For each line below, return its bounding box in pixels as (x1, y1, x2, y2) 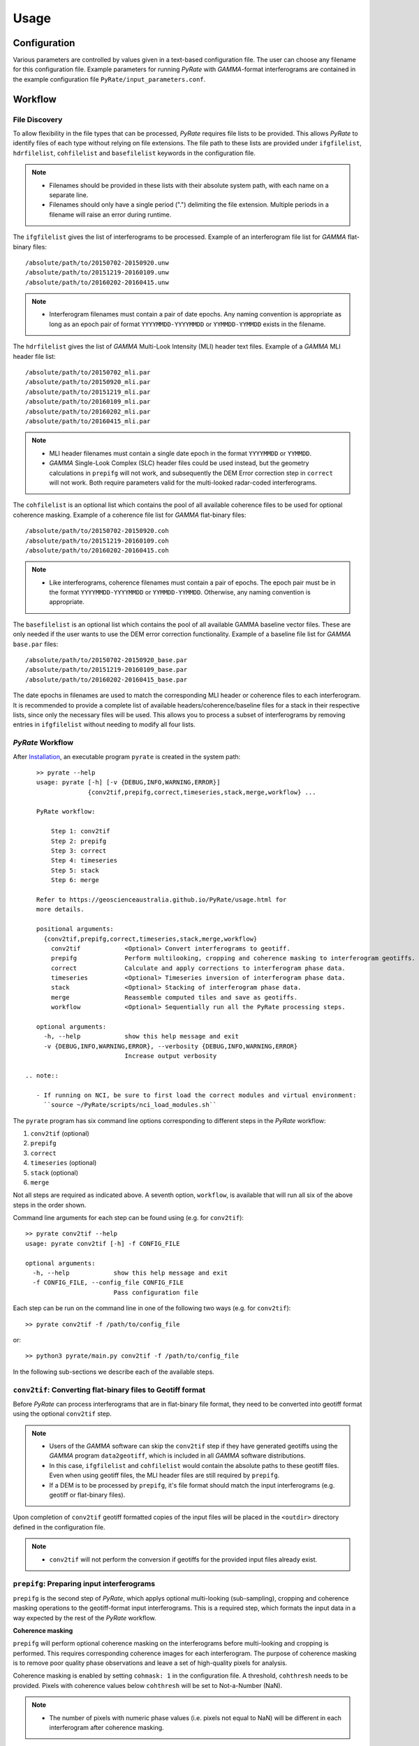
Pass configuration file (113, 1289, 199, 1296)
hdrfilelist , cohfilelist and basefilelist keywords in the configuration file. (13, 149, 256, 157)
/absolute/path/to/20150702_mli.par (25, 369, 151, 376)
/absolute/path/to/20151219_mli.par (25, 388, 151, 396)
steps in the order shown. (13, 1201, 87, 1209)
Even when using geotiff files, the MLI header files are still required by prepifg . (49, 1471, 280, 1480)
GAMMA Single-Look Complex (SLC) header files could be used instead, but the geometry (49, 459, 309, 467)
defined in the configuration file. (13, 1523, 105, 1531)
